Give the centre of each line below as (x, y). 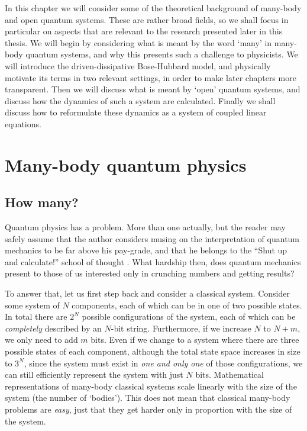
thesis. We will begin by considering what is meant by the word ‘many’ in (138, 42)
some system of (32, 305)
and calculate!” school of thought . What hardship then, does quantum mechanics (153, 261)
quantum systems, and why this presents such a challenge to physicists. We (162, 54)
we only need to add (41, 340)
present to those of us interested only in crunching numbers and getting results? (150, 273)
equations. (23, 123)
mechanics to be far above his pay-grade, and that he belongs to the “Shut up (146, 250)
